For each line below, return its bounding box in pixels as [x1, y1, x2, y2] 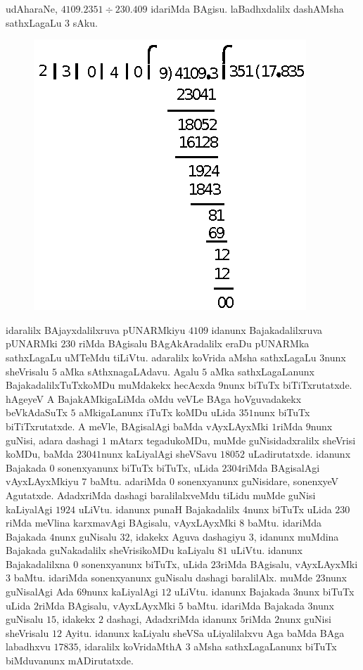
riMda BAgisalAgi [241, 460, 320, 475]
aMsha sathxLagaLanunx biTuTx [193, 639, 337, 654]
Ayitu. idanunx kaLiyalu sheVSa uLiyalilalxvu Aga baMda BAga [65, 625, 345, 640]
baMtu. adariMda [90, 474, 167, 489]
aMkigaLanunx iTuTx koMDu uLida [79, 405, 236, 420]
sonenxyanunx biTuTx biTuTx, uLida [58, 460, 219, 475]
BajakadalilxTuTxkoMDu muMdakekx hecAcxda [6, 378, 215, 392]
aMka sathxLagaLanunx [210, 363, 314, 378]
